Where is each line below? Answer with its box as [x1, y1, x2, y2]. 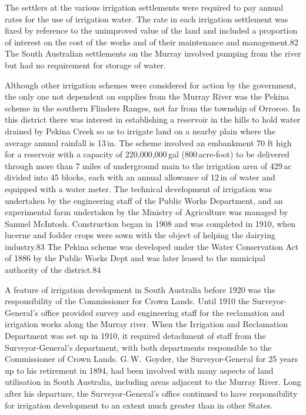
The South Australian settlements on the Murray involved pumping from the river [5, 47, 301, 60]
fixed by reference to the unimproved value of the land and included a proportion [5, 24, 298, 37]
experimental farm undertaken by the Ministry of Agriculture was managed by [5, 206, 288, 218]
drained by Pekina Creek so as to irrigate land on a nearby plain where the [5, 124, 275, 137]
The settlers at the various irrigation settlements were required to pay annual [5, 1, 284, 13]
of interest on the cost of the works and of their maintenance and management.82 [5, 35, 298, 48]
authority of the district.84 [5, 264, 101, 276]
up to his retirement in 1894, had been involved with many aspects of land [5, 364, 274, 376]
